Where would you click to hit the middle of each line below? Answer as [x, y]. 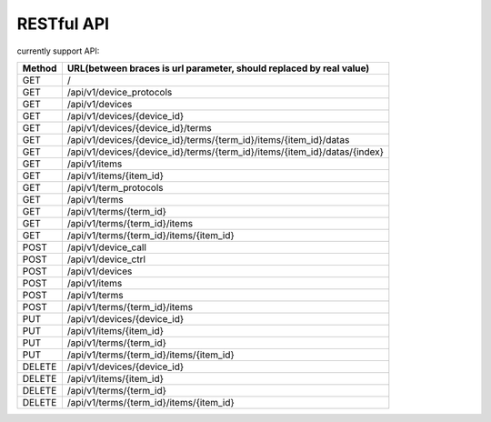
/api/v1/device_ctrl [106, 259]
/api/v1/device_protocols [120, 92]
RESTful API [63, 24]
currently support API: [58, 51]
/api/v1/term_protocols [115, 187]
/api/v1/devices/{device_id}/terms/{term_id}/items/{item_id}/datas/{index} [225, 152]
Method [40, 68]
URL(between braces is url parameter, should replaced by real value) [218, 68]
